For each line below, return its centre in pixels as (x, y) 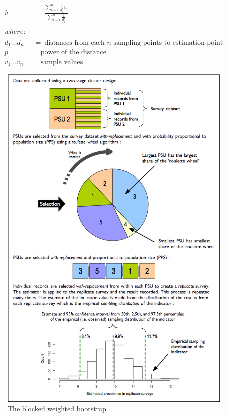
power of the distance (73, 52)
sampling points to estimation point (168, 42)
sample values (62, 62)
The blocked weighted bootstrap (57, 409)
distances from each (74, 42)
